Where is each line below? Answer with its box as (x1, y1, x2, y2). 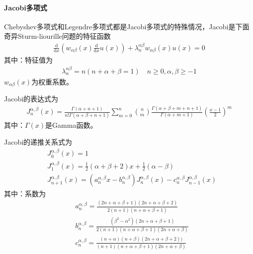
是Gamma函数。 (45, 120, 97, 130)
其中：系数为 (4, 188, 46, 198)
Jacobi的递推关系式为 (4, 136, 73, 147)
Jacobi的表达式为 (4, 93, 59, 104)
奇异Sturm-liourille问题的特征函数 (4, 31, 111, 41)
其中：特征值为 (4, 54, 53, 65)
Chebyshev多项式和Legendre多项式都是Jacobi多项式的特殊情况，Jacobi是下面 (4, 21, 250, 31)
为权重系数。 (31, 76, 74, 86)
